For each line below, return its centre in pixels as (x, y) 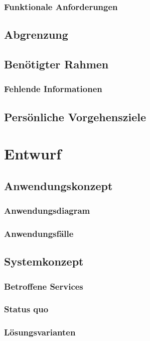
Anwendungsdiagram (47, 210)
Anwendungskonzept (58, 185)
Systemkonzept (44, 261)
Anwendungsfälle (39, 233)
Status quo (26, 309)
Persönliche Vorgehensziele (75, 116)
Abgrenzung (36, 34)
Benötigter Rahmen (56, 64)
